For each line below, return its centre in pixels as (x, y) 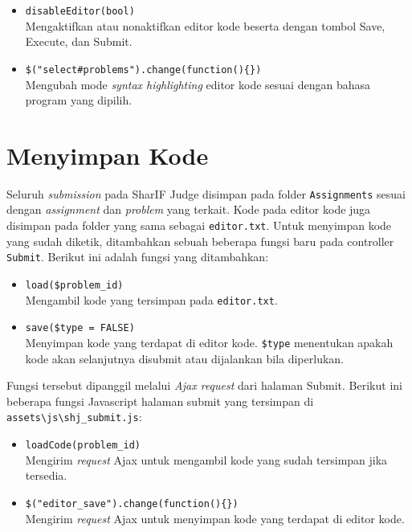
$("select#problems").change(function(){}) (143, 70)
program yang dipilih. (79, 100)
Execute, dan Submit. (79, 41)
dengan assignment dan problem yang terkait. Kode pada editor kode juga (189, 209)
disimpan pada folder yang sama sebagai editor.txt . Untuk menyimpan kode (199, 225)
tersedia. (46, 475)
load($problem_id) (74, 285)
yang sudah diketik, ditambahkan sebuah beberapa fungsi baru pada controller (200, 241)
